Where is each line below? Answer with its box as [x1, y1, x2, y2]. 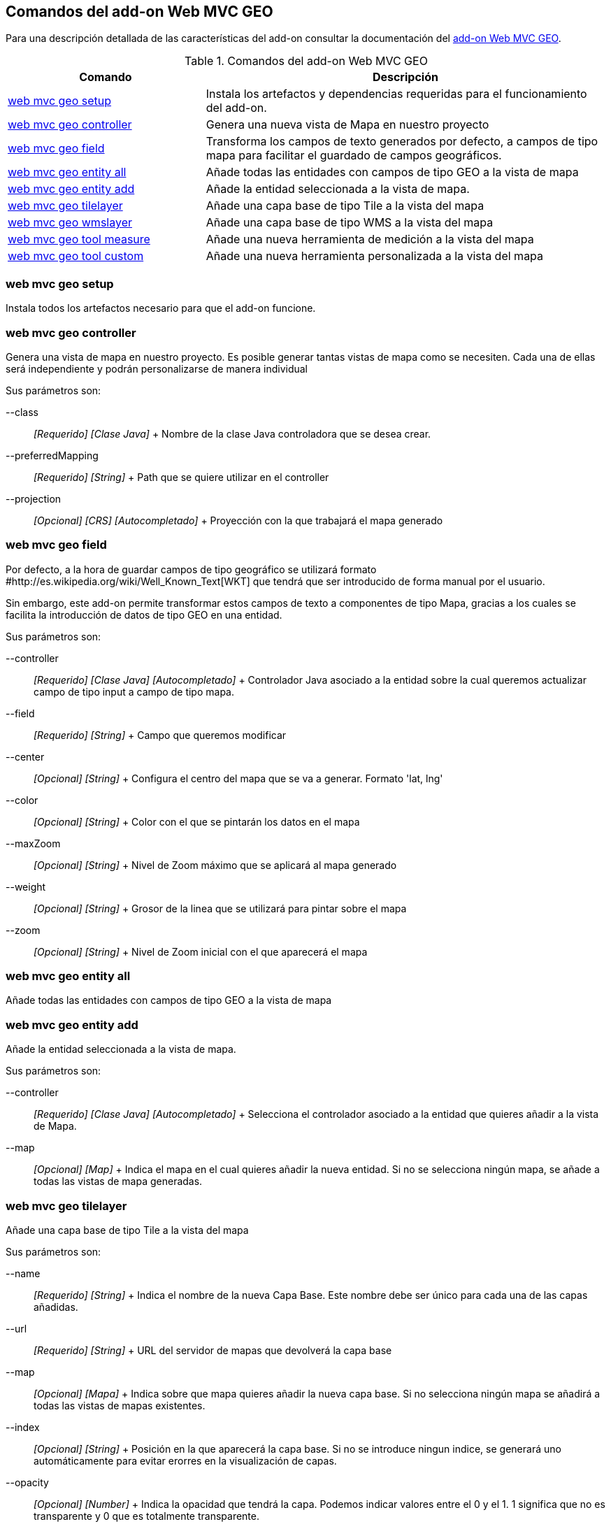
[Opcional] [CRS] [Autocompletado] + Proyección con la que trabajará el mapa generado [34, 514, 443, 526]
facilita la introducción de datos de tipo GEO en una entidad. [6, 608, 282, 621]
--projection [6, 492, 62, 505]
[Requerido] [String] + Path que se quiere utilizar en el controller [34, 470, 329, 483]
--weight [6, 880, 46, 893]
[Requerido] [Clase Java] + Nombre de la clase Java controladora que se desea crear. [34, 427, 431, 440]
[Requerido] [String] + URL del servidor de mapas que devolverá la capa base [34, 1344, 392, 1356]
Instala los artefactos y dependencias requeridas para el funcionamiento [206, 87, 587, 101]
